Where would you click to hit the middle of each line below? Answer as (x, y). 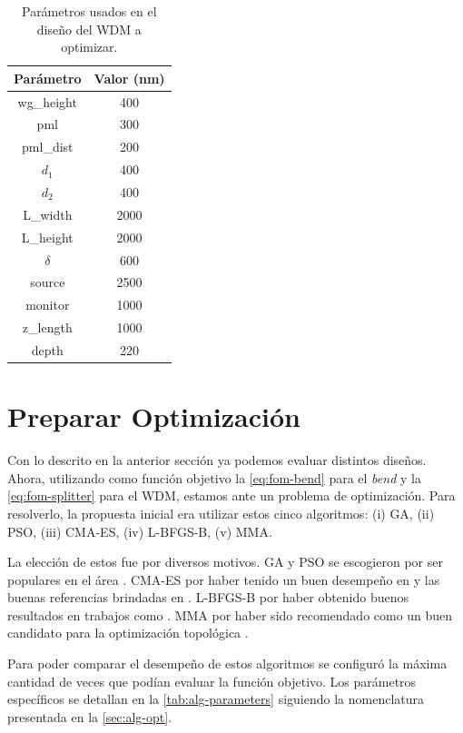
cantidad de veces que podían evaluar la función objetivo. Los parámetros (212, 681)
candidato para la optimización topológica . (128, 633)
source (48, 282)
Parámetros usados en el (89, 11)
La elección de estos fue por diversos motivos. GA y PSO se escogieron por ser (225, 562)
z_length (47, 327)
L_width (48, 214)
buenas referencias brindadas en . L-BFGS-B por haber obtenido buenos (208, 597)
